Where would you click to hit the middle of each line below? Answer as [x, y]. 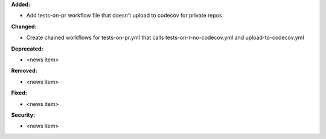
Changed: [24, 26]
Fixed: [19, 93]
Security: [23, 115]
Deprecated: [27, 49]
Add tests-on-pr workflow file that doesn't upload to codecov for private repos [124, 16]
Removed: [24, 71]
